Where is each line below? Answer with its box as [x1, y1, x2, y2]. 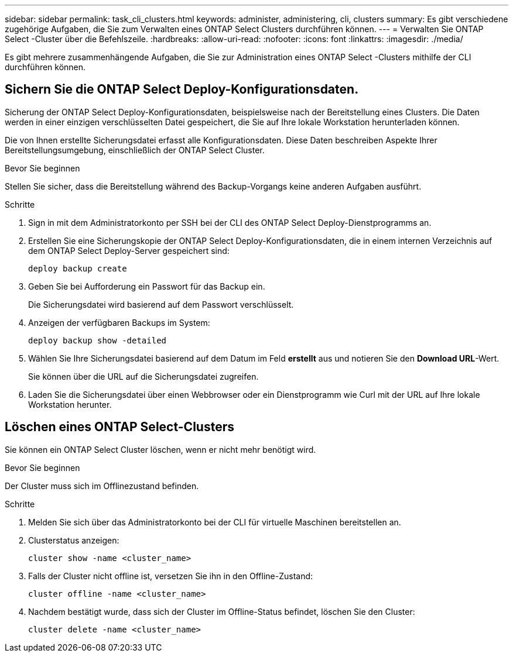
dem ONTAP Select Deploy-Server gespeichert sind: [28, 245, 230, 256]
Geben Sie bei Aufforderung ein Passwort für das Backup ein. [28, 281, 265, 291]
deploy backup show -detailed [28, 335, 167, 345]
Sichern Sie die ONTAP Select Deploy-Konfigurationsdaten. [5, 82, 359, 97]
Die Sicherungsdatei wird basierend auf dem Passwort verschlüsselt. [28, 299, 294, 309]
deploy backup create [28, 263, 127, 273]
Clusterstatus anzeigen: [28, 535, 119, 545]
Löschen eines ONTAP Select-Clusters [5, 419, 234, 435]
